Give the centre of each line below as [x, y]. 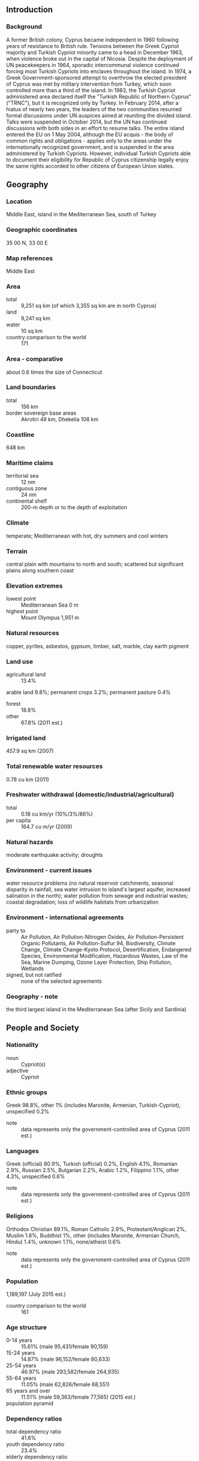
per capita [19, 820]
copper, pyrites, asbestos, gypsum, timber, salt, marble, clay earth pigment [98, 646]
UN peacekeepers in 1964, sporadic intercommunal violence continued [93, 65]
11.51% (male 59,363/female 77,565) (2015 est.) [78, 1397]
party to [16, 930]
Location [19, 201]
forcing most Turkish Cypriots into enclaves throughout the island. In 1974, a [99, 71]
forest [13, 703]
